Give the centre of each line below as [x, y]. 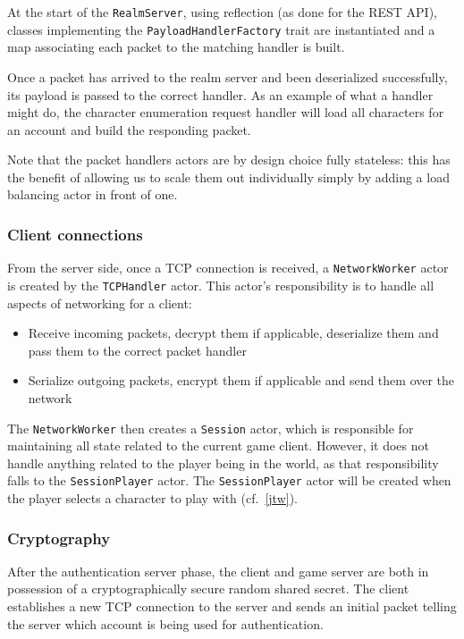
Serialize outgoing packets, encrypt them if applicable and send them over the [241, 380]
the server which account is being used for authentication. [165, 623]
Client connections [75, 234]
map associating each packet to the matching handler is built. [176, 47]
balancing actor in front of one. [93, 194]
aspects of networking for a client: [100, 303]
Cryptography [59, 538]
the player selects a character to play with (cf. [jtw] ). [152, 498]
